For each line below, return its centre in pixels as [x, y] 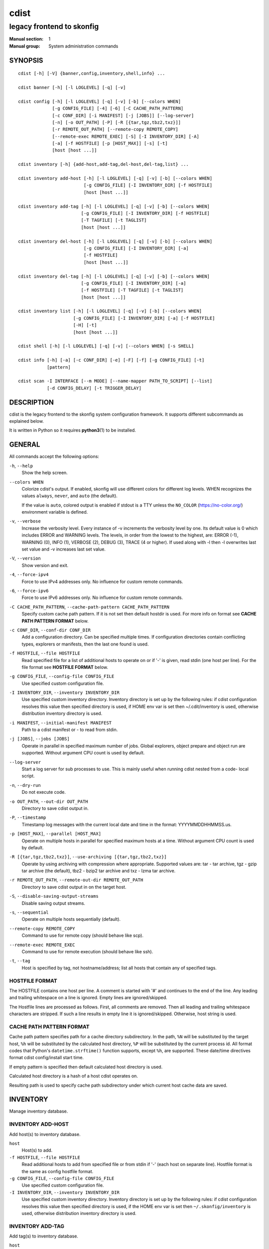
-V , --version [25, 558]
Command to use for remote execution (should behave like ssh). [87, 951]
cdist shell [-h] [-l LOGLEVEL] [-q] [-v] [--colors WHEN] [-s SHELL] [106, 346]
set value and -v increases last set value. [64, 549]
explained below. [27, 421]
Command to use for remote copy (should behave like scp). [83, 936]
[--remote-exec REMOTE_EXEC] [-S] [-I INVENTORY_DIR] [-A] [126, 136]
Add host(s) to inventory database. [45, 1134]
